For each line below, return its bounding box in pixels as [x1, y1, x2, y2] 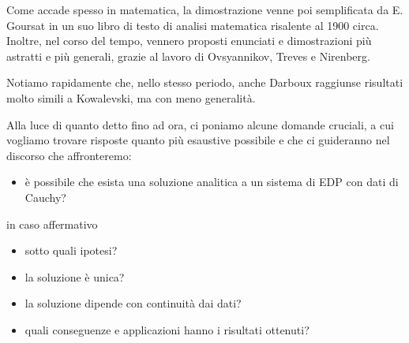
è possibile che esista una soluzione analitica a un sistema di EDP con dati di [24, 173, 399, 190]
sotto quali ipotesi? [24, 242, 118, 259]
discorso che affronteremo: [6, 147, 132, 163]
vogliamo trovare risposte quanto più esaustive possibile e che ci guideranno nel [6, 132, 390, 148]
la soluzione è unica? [24, 268, 125, 285]
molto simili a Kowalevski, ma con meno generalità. [6, 89, 256, 106]
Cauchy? [24, 188, 66, 205]
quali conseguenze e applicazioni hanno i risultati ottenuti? [24, 321, 310, 337]
